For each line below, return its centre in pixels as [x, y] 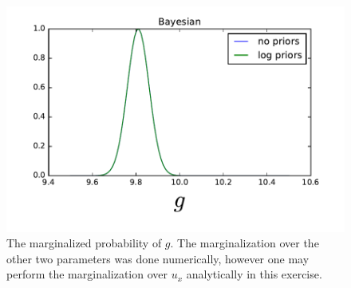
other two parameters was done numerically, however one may [158, 258]
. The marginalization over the [245, 243]
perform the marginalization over [87, 274]
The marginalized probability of [84, 243]
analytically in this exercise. [254, 274]
